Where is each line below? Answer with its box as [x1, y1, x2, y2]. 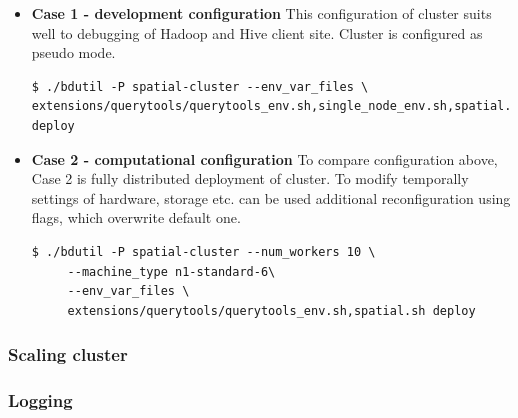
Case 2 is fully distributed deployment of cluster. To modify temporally [31, 168, 469, 189]
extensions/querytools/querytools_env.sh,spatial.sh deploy [67, 303, 476, 318]
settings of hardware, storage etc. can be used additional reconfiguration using [31, 187, 511, 208]
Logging [8, 388, 73, 413]
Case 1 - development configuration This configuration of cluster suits [31, 3, 492, 23]
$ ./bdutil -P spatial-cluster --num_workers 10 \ [31, 244, 376, 259]
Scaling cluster [8, 342, 128, 367]
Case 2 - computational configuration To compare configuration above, [31, 148, 498, 169]
